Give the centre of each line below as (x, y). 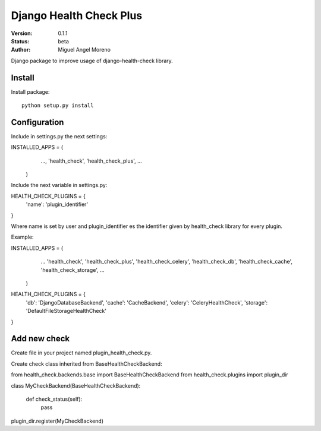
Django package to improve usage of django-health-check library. (92, 61)
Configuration (37, 122)
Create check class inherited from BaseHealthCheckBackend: (87, 364)
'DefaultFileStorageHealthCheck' (66, 311)
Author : (21, 50)
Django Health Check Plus (77, 15)
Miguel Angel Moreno (84, 50)
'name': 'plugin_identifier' (57, 204)
